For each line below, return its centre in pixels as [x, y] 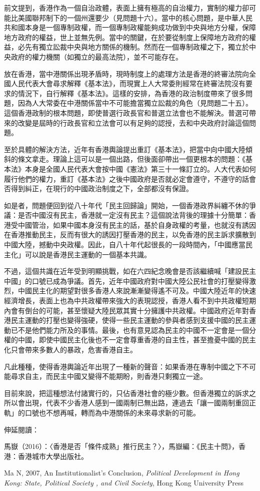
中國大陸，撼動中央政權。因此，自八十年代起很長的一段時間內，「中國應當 [125, 244]
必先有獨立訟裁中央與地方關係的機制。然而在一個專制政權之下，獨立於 [133, 47]
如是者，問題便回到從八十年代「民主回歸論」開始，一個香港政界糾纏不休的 [126, 205]
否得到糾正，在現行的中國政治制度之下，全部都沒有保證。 [98, 188]
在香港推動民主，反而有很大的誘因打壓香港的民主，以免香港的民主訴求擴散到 [130, 234]
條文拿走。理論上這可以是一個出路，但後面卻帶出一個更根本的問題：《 [131, 159]
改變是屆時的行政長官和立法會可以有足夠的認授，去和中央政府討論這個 [133, 122]
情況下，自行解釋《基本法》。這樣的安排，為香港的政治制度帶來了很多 [131, 93]
